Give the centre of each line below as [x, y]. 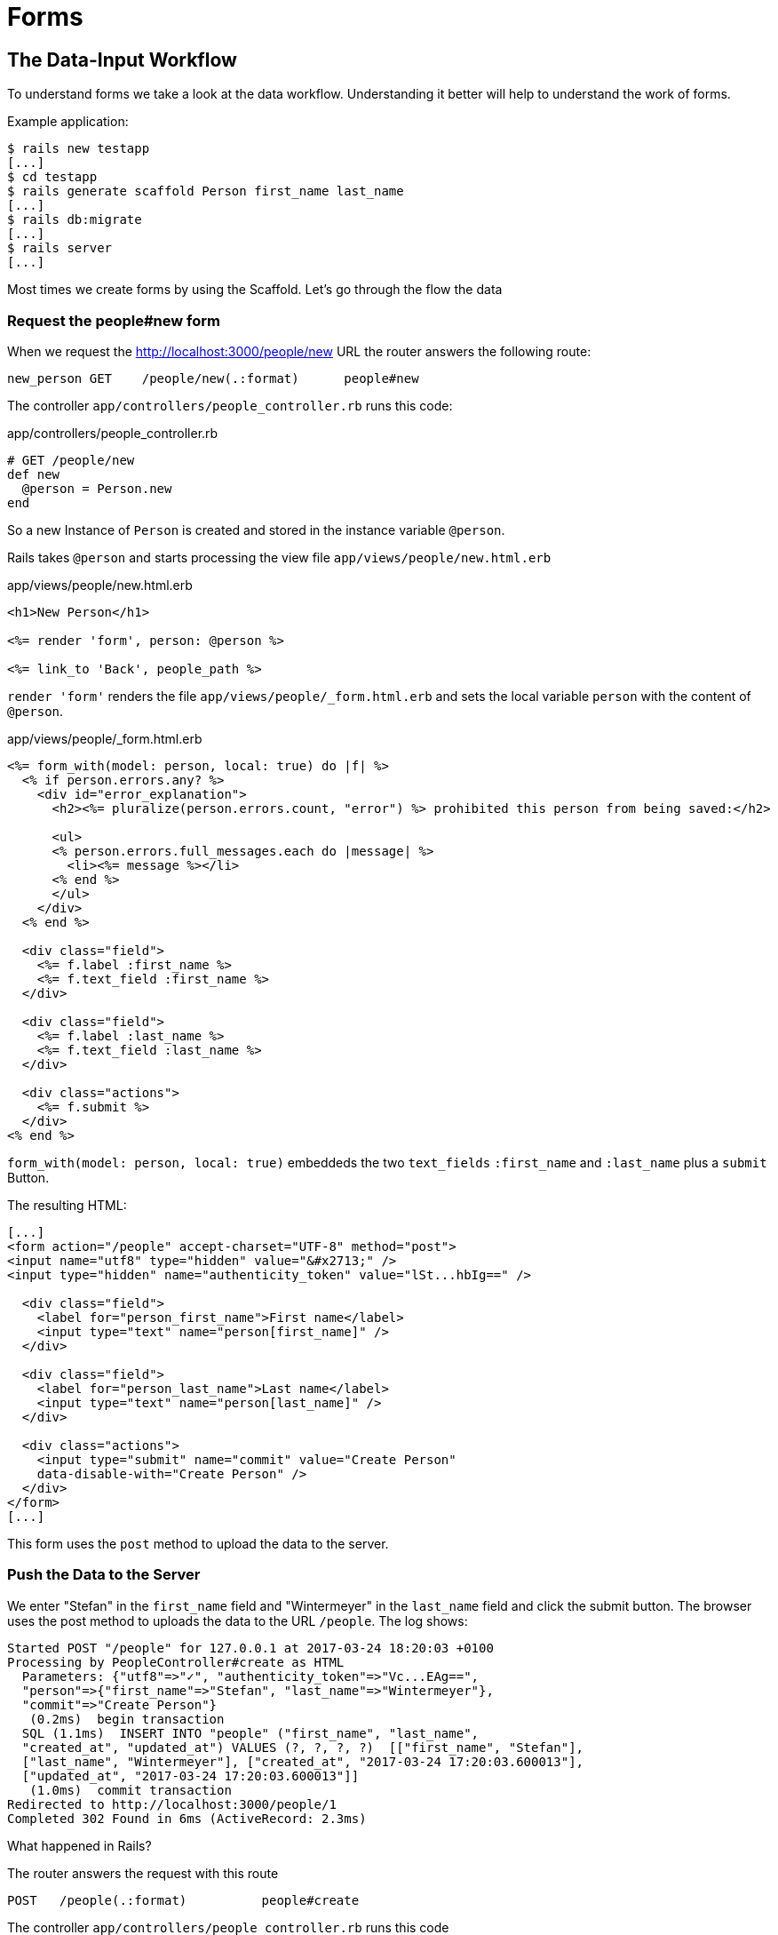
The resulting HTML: [67, 1205]
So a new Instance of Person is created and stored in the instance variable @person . [256, 530]
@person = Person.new [97, 488]
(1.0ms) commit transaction [131, 1790]
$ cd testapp [52, 177]
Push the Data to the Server [104, 1575]
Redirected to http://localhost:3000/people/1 [172, 1804]
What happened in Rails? [79, 1845]
